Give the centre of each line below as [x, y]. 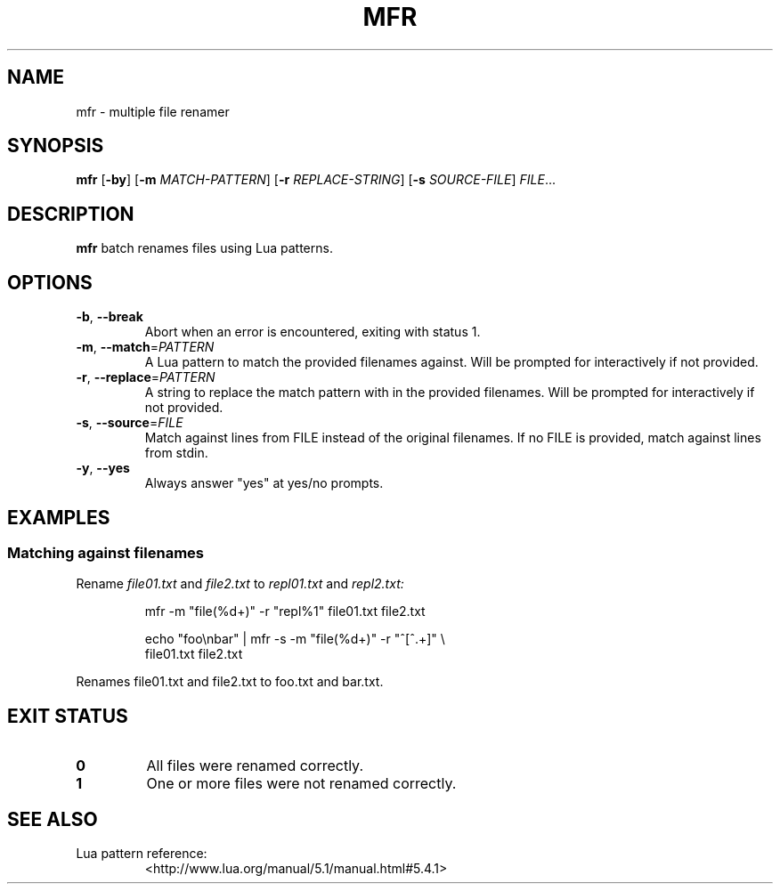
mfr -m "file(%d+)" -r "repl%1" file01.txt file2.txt [285, 612]
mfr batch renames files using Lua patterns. [204, 248]
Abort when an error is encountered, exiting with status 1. [313, 332]
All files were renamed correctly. [255, 766]
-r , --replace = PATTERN [146, 377]
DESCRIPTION [71, 214]
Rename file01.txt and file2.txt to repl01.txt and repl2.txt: [240, 584]
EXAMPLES [59, 517]
